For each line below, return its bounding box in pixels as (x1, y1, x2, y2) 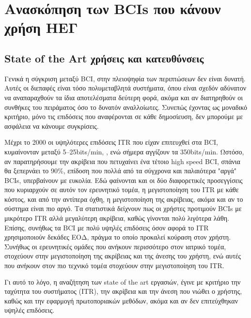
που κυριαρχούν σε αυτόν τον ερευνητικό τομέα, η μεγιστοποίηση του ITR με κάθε (4, 184, 239, 195)
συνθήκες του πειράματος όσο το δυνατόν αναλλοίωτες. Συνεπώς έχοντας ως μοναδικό (4, 102, 248, 112)
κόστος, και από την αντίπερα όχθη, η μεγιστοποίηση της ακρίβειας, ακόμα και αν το (4, 194, 243, 204)
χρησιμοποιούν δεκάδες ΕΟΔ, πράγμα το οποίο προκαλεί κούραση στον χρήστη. (4, 232, 231, 242)
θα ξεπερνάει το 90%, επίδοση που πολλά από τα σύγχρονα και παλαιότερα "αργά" (4, 166, 237, 176)
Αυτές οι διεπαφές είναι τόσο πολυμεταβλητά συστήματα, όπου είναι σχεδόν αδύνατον (4, 83, 247, 93)
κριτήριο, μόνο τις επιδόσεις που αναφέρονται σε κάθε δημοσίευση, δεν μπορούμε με (4, 111, 243, 121)
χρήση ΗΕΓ (4, 17, 78, 37)
